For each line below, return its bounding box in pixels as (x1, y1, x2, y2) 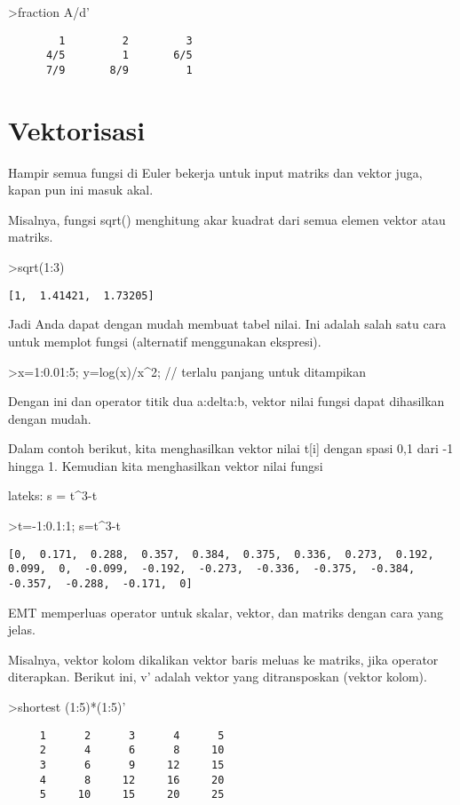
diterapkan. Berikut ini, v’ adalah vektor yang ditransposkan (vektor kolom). (8, 667, 427, 686)
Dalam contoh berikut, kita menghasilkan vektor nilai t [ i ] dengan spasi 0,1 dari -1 (8, 439, 454, 458)
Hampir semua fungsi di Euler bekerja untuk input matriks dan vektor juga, (8, 163, 423, 181)
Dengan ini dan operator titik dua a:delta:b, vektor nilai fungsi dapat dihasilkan (8, 392, 445, 410)
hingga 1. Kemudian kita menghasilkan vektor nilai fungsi (8, 456, 323, 474)
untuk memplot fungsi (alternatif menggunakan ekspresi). (8, 331, 321, 350)
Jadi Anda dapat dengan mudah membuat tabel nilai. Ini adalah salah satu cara (8, 315, 447, 333)
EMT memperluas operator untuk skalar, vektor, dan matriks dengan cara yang (8, 602, 443, 621)
